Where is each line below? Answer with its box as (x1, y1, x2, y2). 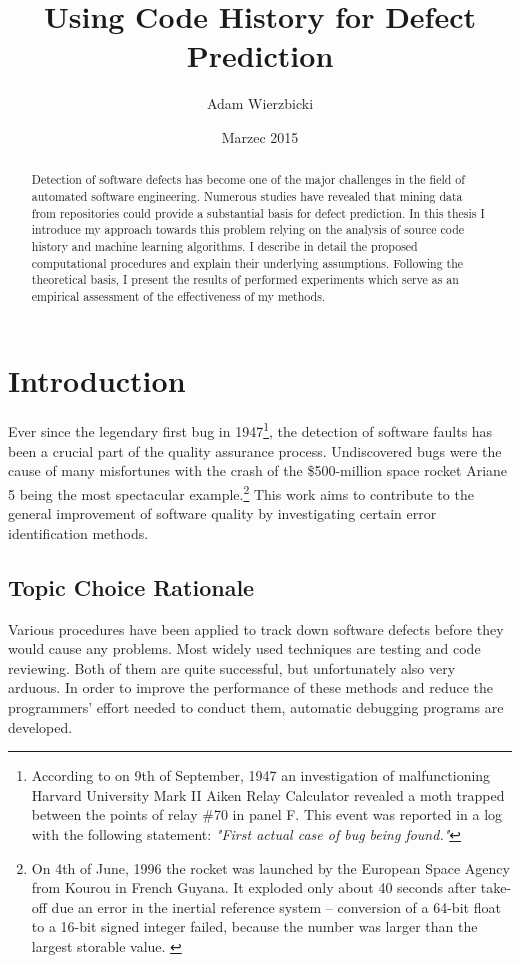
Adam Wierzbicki (206, 93, 314, 114)
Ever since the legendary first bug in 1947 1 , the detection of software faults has (8, 418, 493, 442)
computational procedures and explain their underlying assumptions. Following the (31, 254, 464, 271)
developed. (8, 716, 73, 737)
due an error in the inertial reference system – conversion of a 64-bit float (51, 896, 501, 917)
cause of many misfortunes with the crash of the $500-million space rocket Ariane (8, 460, 508, 481)
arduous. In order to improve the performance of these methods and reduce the (8, 677, 494, 698)
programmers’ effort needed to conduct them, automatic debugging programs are (8, 696, 504, 717)
